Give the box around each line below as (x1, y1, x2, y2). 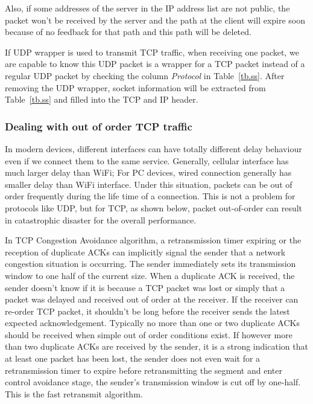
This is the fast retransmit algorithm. (5, 387, 143, 400)
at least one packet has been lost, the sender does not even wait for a (5, 352, 261, 365)
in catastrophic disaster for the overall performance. (5, 213, 197, 226)
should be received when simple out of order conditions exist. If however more (5, 328, 292, 341)
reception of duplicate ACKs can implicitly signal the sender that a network (5, 245, 286, 258)
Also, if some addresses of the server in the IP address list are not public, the (5, 2, 290, 14)
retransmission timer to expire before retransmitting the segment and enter (5, 364, 282, 376)
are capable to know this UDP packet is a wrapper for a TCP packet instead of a (5, 57, 305, 70)
